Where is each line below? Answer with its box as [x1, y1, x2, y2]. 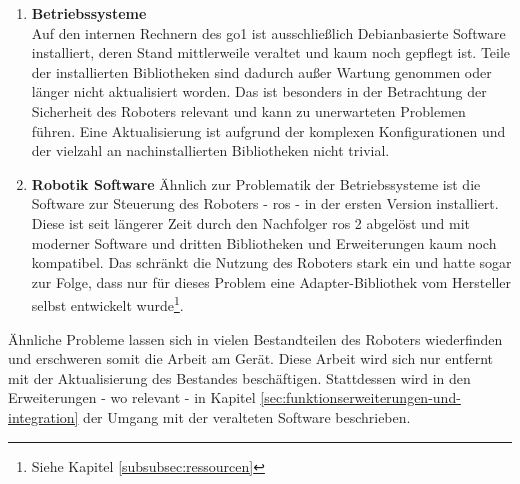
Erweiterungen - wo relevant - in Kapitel [8, 387, 256, 408]
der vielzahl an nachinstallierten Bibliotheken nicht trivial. [31, 140, 390, 161]
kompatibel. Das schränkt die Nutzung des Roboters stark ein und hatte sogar [31, 252, 512, 273]
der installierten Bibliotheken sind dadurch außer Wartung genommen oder [31, 61, 492, 82]
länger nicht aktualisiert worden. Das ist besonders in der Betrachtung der [31, 81, 487, 102]
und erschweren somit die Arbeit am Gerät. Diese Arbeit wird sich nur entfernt [8, 348, 494, 369]
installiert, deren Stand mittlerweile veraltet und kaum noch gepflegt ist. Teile [31, 42, 511, 63]
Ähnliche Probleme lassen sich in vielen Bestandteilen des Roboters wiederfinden [8, 328, 503, 349]
